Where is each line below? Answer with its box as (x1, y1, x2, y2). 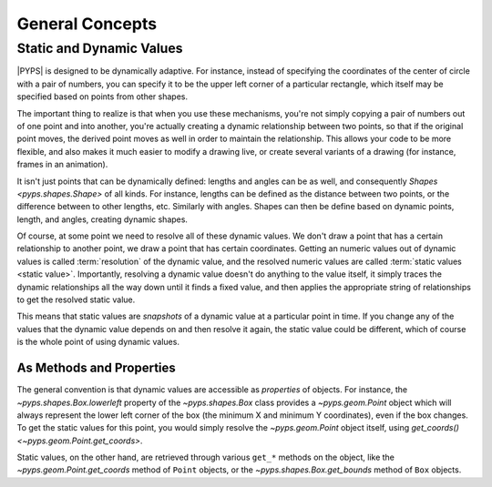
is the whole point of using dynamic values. (16, 337, 179, 348)
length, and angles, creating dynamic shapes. (16, 214, 189, 225)
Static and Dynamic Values (16, 40, 183, 56)
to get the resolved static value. (16, 294, 136, 305)
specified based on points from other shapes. (16, 91, 189, 102)
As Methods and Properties (16, 360, 177, 376)
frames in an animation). (16, 159, 108, 170)
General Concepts (16, 14, 158, 34)
